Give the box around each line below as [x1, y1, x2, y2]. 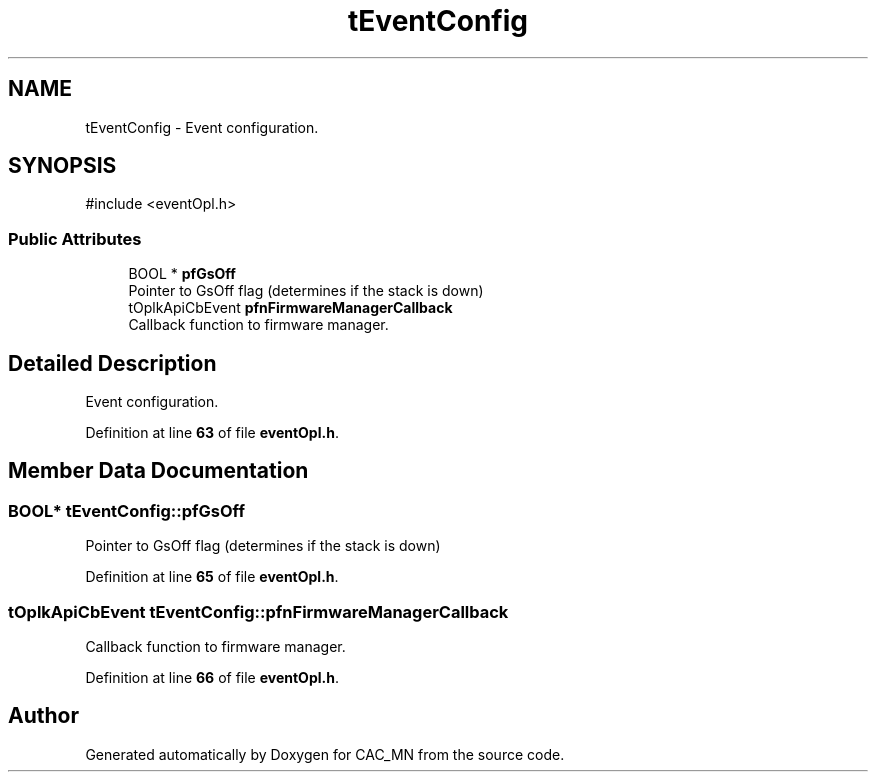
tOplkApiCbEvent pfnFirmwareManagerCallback [128, 299, 453, 317]
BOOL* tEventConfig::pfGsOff [8, 500, 245, 521]
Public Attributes [8, 228, 142, 249]
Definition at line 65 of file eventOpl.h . [85, 568, 339, 586]
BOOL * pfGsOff [128, 265, 236, 283]
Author [8, 703, 79, 729]
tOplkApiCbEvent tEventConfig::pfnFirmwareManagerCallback [8, 601, 509, 622]
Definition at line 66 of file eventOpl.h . [85, 669, 339, 686]
